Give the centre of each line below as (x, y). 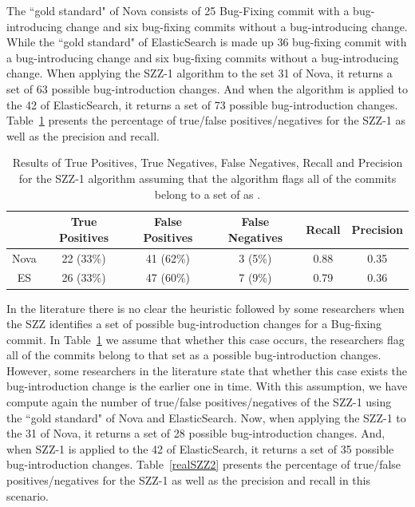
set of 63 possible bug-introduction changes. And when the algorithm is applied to (207, 88)
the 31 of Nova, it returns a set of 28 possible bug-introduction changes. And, (196, 433)
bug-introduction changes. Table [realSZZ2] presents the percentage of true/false (204, 464)
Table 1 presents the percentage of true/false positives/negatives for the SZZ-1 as (206, 120)
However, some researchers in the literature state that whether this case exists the (207, 370)
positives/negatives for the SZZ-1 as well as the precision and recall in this (189, 480)
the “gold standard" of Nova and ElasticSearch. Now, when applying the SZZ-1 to (206, 417)
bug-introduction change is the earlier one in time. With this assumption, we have (207, 386)
